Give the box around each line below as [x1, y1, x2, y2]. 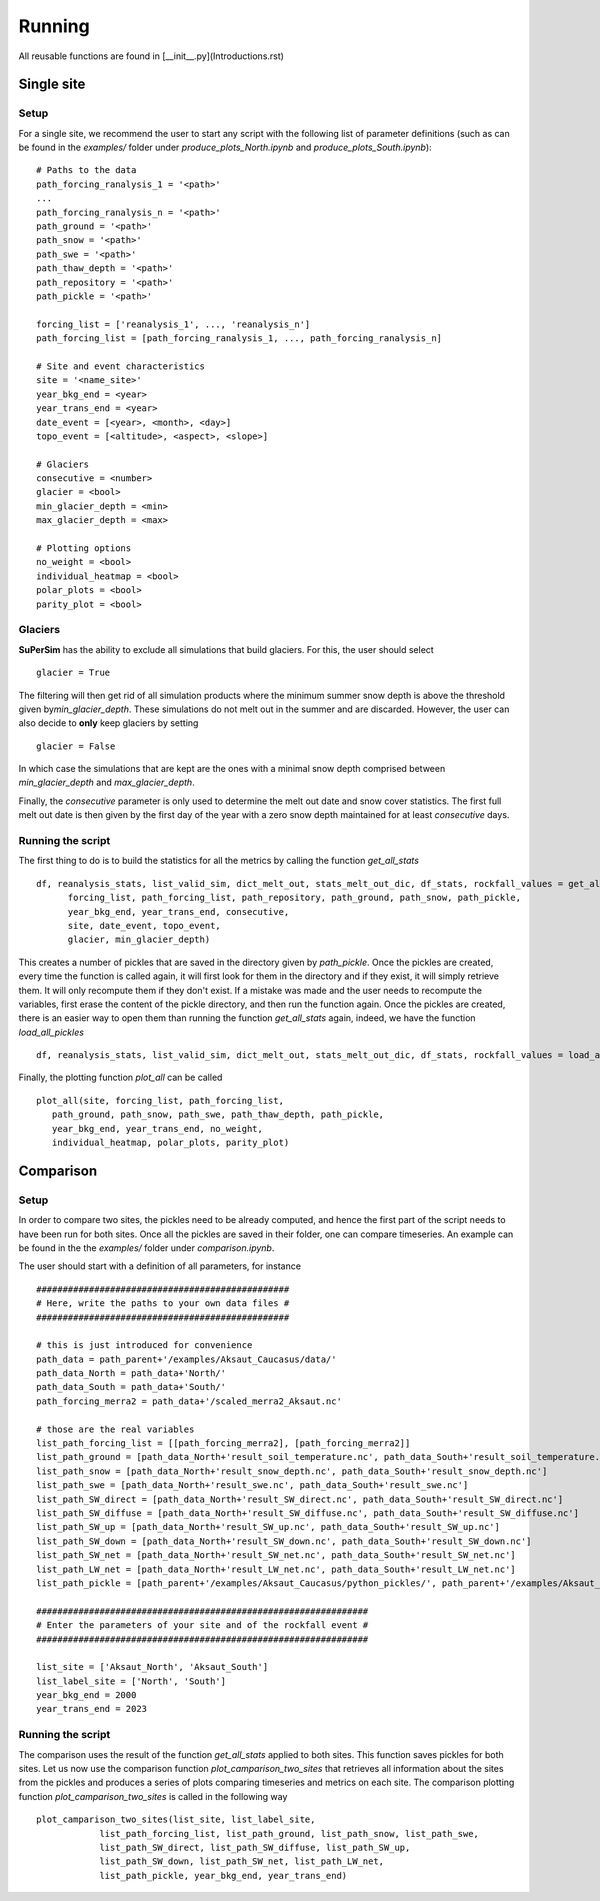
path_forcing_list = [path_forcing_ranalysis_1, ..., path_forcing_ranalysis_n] [36, 333, 443, 344]
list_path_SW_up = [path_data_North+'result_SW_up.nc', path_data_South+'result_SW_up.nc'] [36, 1521, 500, 1533]
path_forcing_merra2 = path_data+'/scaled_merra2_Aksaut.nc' [36, 1395, 342, 1407]
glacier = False [36, 740, 116, 752]
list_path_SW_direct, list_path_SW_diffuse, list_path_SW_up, [99, 1841, 411, 1853]
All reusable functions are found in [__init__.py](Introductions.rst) [18, 50, 285, 62]
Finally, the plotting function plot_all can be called [18, 1071, 223, 1084]
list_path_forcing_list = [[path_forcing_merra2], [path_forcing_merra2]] [36, 1438, 411, 1449]
